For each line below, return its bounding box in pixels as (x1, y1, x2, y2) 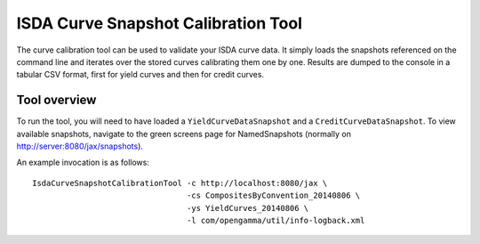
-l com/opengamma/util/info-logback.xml (187, 215, 365, 225)
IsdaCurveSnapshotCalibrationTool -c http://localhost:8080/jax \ (32, 178, 328, 188)
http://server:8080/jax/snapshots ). (16, 141, 144, 151)
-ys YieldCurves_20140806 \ (187, 203, 309, 213)
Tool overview (16, 93, 97, 108)
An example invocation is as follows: (16, 157, 150, 168)
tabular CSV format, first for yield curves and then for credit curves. (16, 69, 265, 80)
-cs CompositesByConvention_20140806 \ (187, 191, 361, 200)
